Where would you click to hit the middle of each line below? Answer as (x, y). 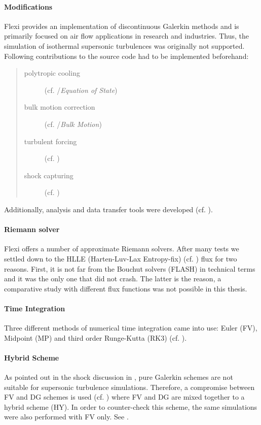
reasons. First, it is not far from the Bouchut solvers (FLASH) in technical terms (130, 268)
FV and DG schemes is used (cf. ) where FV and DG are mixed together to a (124, 397)
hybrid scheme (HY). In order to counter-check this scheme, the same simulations (131, 406)
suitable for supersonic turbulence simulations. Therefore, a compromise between (129, 387)
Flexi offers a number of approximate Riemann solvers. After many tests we (122, 249)
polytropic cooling (52, 73)
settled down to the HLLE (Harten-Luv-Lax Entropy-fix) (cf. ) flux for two (121, 258)
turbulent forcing (50, 141)
